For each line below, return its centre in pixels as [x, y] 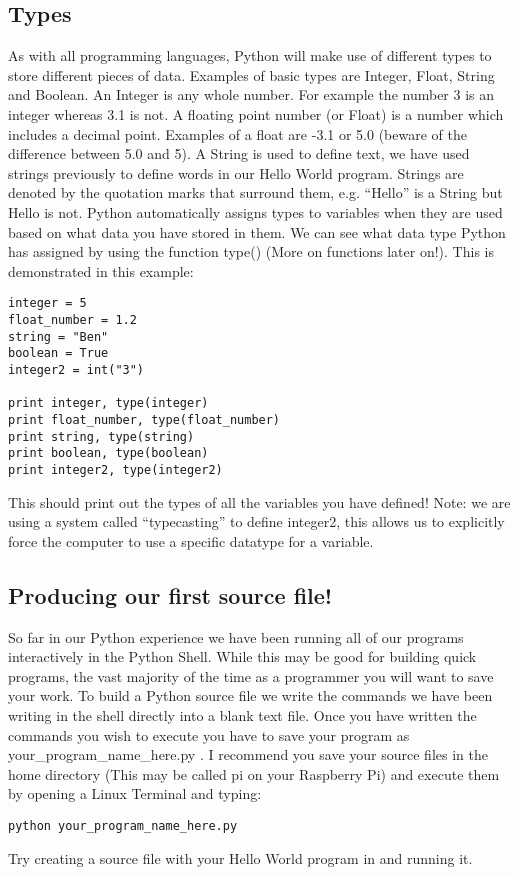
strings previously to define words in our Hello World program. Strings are [236, 172]
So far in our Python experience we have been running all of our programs [236, 636]
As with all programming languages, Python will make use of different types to [250, 55]
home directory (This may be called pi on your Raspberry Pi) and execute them [254, 773]
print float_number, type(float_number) [144, 419]
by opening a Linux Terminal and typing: [135, 793]
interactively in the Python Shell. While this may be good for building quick [242, 656]
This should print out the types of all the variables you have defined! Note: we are [259, 501]
